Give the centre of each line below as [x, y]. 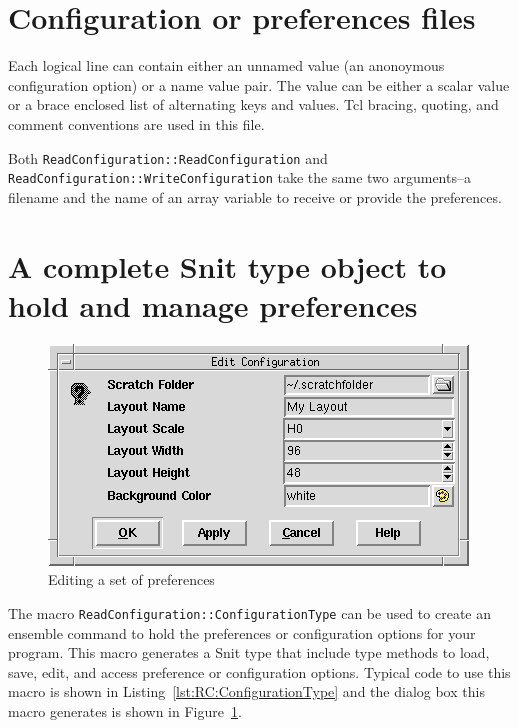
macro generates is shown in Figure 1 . [125, 710]
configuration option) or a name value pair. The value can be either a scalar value [259, 84]
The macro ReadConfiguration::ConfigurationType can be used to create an [250, 612]
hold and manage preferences [213, 304]
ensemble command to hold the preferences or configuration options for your [242, 632]
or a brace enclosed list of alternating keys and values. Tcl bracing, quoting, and [253, 104]
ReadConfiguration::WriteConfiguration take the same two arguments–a [239, 177]
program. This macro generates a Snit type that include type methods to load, [249, 652]
